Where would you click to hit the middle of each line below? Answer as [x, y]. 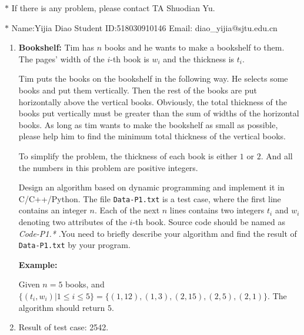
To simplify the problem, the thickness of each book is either [128, 155]
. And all [277, 155]
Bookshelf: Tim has [56, 47]
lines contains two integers [217, 210]
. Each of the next [127, 210]
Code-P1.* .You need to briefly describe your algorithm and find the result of [158, 233]
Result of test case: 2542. [64, 327]
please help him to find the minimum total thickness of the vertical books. [152, 136]
